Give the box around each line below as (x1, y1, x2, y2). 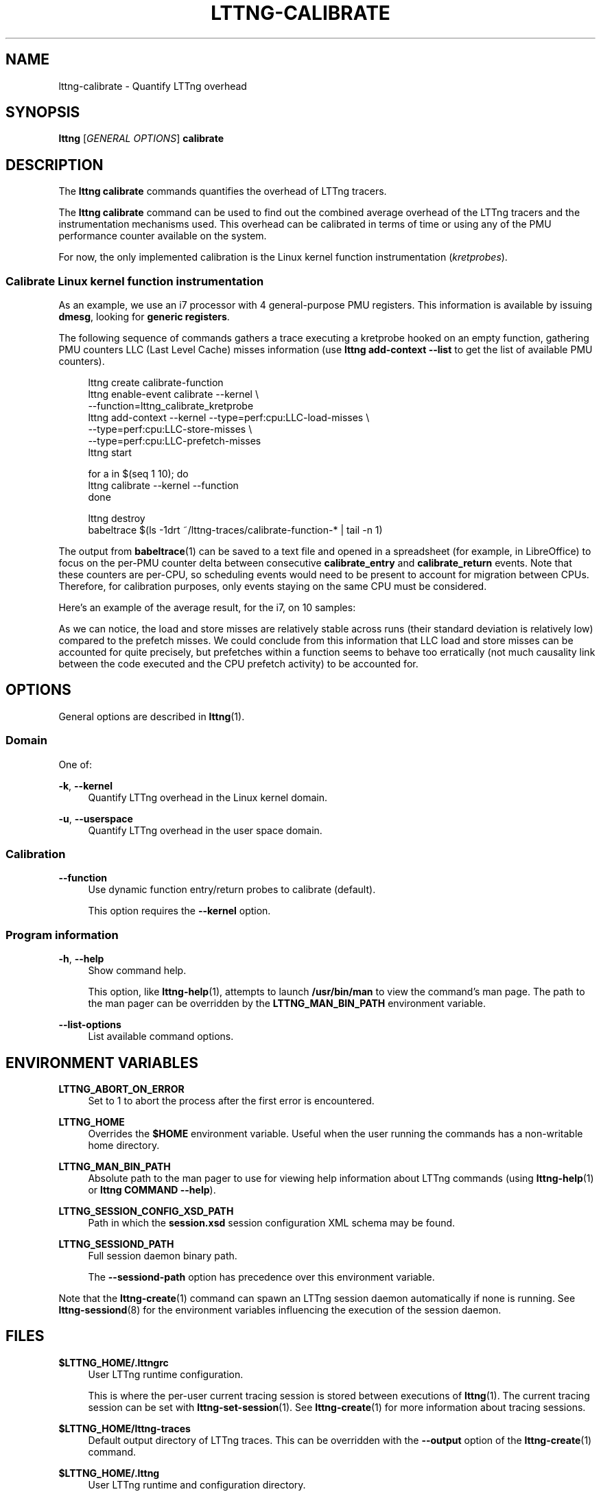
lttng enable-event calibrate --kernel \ (88, 388, 259, 401)
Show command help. (88, 964, 187, 977)
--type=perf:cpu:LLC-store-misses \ (88, 423, 252, 436)
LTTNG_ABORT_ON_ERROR (58, 1082, 185, 1095)
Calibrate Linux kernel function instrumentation (5, 274, 264, 288)
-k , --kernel (58, 779, 113, 792)
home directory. (88, 1139, 160, 1151)
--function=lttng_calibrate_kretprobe (88, 400, 254, 412)
